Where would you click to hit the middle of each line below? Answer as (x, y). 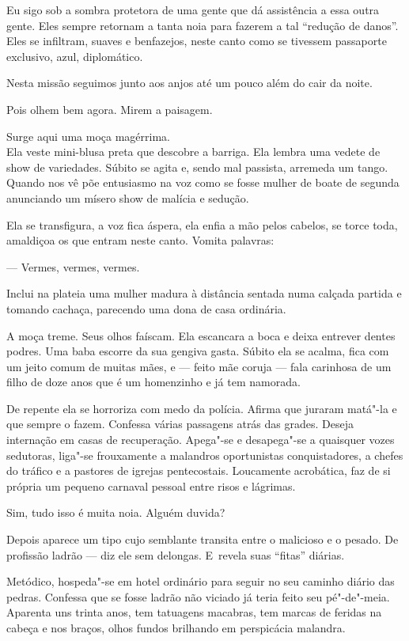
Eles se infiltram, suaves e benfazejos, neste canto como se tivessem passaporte (197, 41)
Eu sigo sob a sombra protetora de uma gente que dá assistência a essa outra (193, 9)
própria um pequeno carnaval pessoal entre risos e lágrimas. (151, 485)
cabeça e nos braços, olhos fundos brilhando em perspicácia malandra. (176, 628)
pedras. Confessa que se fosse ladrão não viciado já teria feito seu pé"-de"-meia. (198, 596)
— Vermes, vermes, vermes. (73, 266)
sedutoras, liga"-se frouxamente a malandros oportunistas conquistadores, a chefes (205, 455)
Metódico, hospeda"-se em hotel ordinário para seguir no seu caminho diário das (201, 581)
